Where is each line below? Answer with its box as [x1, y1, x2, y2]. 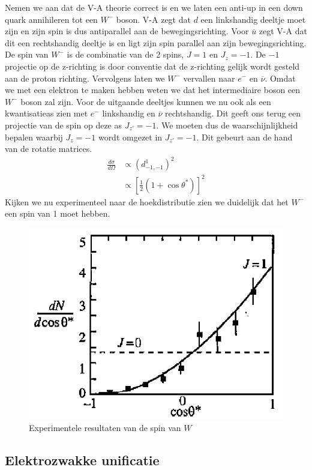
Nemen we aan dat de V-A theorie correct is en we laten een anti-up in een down [5, 1, 303, 13]
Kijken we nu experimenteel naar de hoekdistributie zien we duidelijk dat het [5, 195, 289, 208]
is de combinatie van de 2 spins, [67, 48, 184, 61]
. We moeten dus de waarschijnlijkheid [156, 118, 298, 131]
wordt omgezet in [98, 130, 163, 143]
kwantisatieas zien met [5, 107, 88, 119]
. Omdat [265, 71, 296, 84]
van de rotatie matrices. [5, 142, 92, 155]
